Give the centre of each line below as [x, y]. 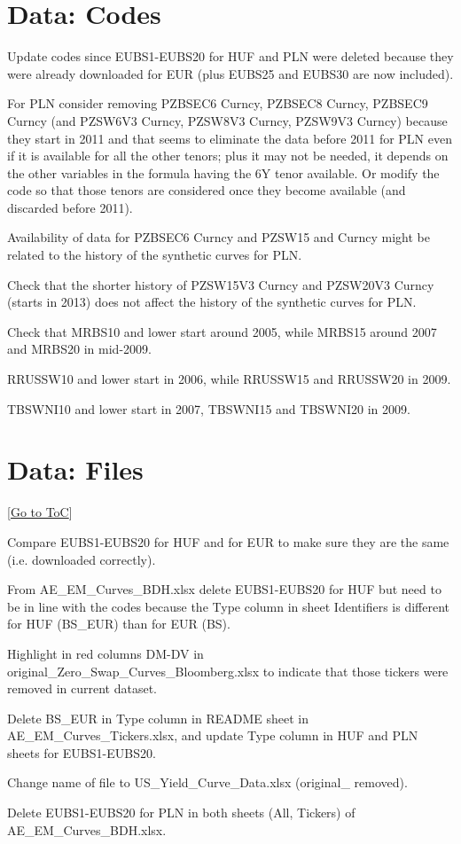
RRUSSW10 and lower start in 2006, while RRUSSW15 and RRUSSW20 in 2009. [229, 379]
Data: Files [75, 469]
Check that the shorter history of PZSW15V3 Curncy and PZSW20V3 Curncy [221, 284]
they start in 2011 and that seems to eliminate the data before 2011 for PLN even [230, 138]
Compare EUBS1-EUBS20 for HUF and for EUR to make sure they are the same [228, 541]
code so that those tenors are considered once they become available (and [207, 190]
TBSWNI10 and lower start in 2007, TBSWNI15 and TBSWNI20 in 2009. [209, 408]
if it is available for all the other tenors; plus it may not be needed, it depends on [228, 156]
